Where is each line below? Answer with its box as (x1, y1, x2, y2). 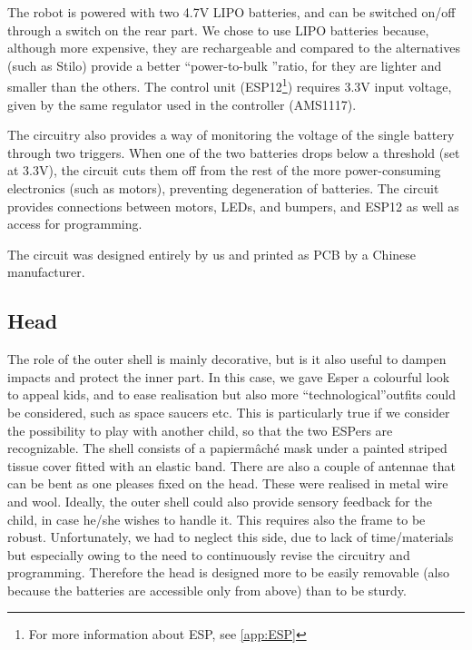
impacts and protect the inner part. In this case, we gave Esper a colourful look (7, 367, 450, 386)
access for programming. (7, 214, 143, 233)
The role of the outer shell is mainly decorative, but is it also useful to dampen (7, 350, 447, 369)
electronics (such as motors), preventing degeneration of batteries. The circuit (7, 179, 439, 197)
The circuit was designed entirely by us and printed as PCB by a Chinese (7, 244, 417, 263)
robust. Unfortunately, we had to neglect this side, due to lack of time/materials (7, 527, 454, 547)
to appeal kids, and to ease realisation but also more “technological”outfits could (7, 385, 456, 404)
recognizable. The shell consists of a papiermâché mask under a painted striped (7, 438, 447, 458)
